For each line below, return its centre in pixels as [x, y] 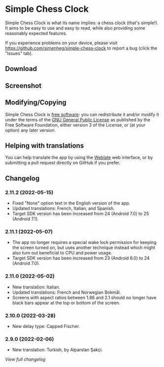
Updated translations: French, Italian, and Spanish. [63, 208]
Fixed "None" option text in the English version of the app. [71, 203]
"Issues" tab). [19, 53]
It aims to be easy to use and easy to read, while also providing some [75, 28]
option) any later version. [30, 130]
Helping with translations [45, 145]
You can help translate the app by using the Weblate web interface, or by [79, 158]
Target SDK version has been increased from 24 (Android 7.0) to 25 [81, 214]
